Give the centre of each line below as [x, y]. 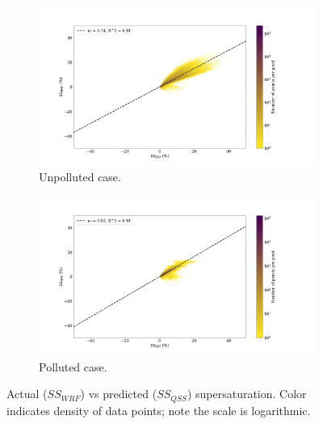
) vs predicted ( [119, 394]
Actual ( [27, 394]
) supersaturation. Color [247, 394]
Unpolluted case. [80, 177]
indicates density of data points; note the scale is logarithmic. [159, 410]
